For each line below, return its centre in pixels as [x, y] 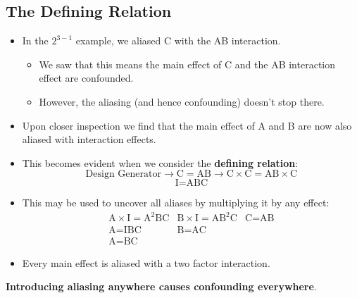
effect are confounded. [86, 78]
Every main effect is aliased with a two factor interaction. [146, 262]
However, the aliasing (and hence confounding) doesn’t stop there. [182, 101]
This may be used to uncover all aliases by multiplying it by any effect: [176, 203]
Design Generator [123, 174]
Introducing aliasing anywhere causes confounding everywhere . [161, 286]
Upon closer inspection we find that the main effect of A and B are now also [187, 125]
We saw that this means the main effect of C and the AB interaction [187, 64]
